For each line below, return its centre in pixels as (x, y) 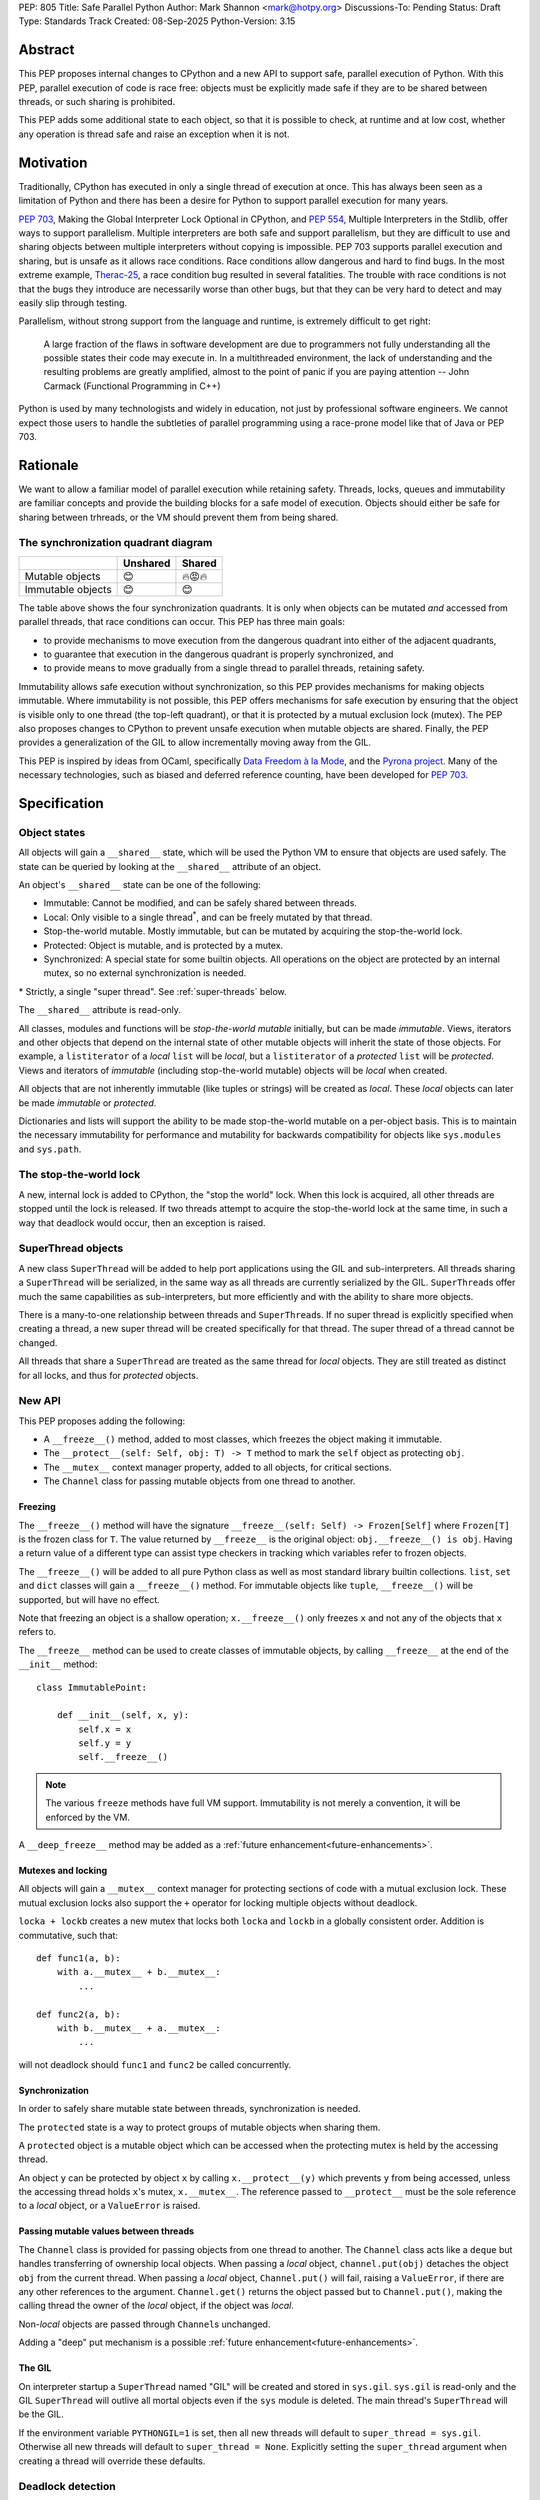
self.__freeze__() (123, 1757)
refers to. (37, 1632)
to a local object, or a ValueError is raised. (109, 2206)
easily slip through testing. (73, 302)
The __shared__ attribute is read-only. (100, 1010)
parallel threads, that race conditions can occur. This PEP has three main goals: (181, 622)
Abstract (46, 50)
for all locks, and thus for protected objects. (108, 1375)
